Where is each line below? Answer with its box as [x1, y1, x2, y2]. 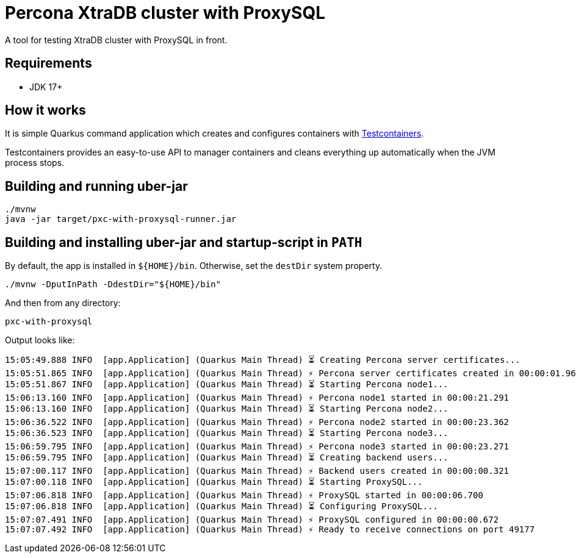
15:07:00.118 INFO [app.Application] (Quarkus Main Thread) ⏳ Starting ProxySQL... [5, 477, 423, 487]
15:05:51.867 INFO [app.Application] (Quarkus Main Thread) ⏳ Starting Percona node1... [5, 379, 448, 390]
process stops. [5, 157, 65, 168]
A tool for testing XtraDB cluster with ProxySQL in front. [5, 34, 228, 45]
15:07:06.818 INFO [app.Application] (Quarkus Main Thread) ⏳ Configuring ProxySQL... [5, 501, 438, 512]
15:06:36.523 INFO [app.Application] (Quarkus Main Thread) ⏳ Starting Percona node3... [5, 428, 448, 438]
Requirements [5, 55, 92, 71]
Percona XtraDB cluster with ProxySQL [5, 2, 325, 23]
